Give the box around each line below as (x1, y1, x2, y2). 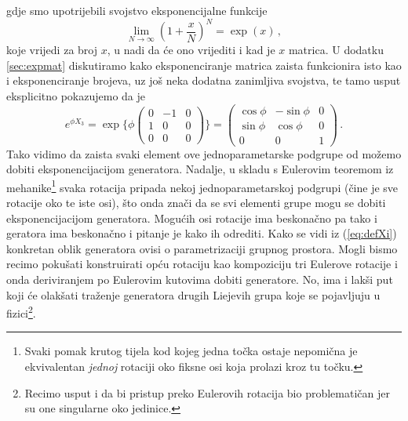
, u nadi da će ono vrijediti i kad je (107, 42, 275, 58)
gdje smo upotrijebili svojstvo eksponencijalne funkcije (6, 2, 268, 18)
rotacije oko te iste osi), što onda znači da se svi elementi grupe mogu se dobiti (6, 194, 386, 211)
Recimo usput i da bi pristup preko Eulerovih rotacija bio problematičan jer (24, 384, 390, 401)
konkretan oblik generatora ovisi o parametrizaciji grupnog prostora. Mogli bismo (6, 240, 398, 256)
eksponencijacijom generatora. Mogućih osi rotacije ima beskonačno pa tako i (6, 209, 377, 226)
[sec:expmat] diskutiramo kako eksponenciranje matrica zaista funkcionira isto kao (6, 56, 402, 73)
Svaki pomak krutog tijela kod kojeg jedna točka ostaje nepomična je (24, 343, 358, 359)
